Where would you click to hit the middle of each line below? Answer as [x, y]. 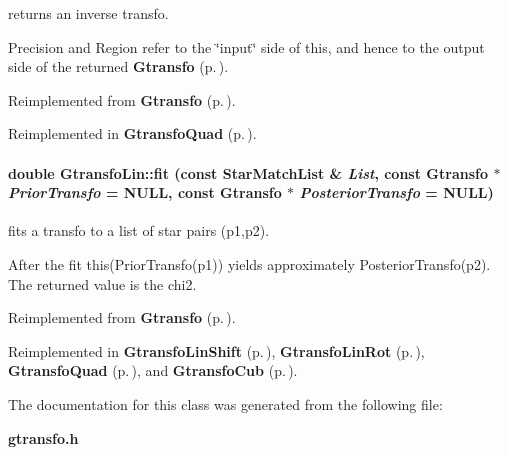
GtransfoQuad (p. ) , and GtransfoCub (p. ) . [153, 370]
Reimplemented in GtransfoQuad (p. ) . [132, 133]
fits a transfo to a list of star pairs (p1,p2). [139, 230]
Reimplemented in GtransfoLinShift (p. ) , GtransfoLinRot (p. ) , [216, 350]
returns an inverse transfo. [88, 13]
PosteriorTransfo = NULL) [396, 192]
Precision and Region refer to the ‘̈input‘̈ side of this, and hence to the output [246, 46]
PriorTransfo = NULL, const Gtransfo [145, 192]
